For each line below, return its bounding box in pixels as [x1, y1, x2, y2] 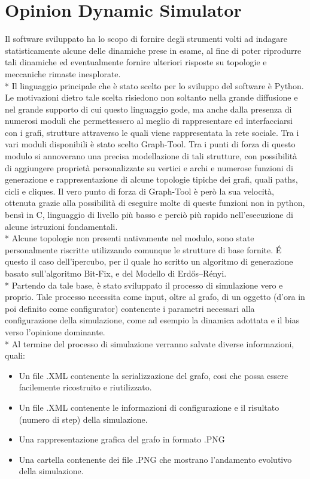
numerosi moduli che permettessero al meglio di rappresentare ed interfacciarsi [5, 114, 293, 127]
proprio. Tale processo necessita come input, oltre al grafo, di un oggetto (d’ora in [5, 290, 305, 303]
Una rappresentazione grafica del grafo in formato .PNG [19, 433, 225, 445]
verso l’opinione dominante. [5, 325, 105, 338]
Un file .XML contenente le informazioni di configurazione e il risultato [19, 401, 279, 413]
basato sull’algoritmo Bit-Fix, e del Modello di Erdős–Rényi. [5, 267, 227, 279]
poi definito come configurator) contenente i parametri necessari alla [5, 302, 255, 314]
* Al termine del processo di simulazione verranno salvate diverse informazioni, [5, 337, 294, 350]
